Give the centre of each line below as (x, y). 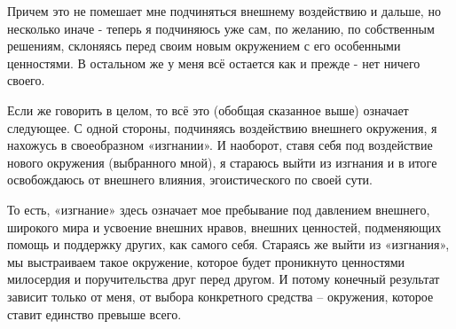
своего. (26, 80)
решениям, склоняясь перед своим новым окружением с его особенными (204, 46)
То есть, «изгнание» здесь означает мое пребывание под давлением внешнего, (219, 209)
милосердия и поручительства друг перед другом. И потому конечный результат (224, 279)
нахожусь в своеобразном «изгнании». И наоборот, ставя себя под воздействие (220, 145)
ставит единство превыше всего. (94, 313)
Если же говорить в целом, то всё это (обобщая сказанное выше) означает (208, 110)
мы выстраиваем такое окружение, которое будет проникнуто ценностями (206, 261)
